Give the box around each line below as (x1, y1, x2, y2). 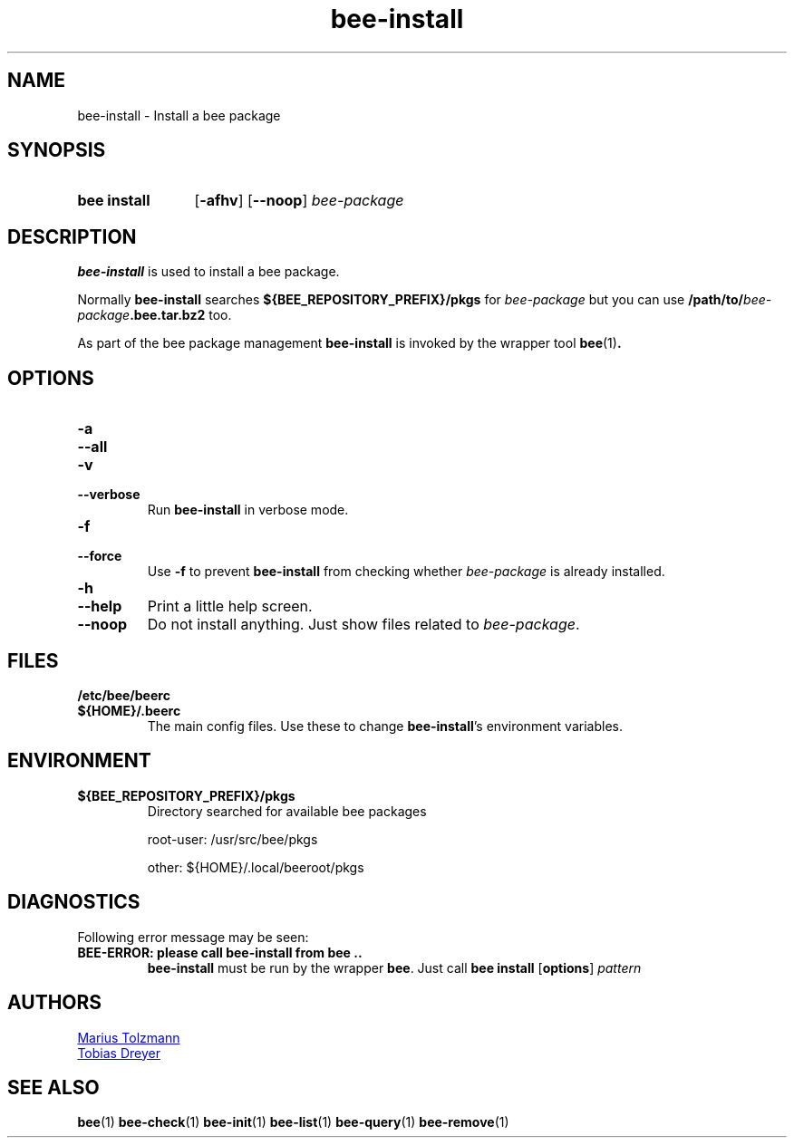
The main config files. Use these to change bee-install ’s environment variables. (147, 717, 623, 734)
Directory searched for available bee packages (147, 803, 427, 819)
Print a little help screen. (147, 597, 313, 616)
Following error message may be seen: (77, 929, 309, 945)
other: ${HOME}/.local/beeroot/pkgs (147, 859, 364, 875)
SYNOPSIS (7, 139, 106, 162)
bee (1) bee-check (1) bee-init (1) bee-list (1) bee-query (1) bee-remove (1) (77, 1114, 509, 1131)
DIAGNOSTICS (7, 890, 140, 914)
